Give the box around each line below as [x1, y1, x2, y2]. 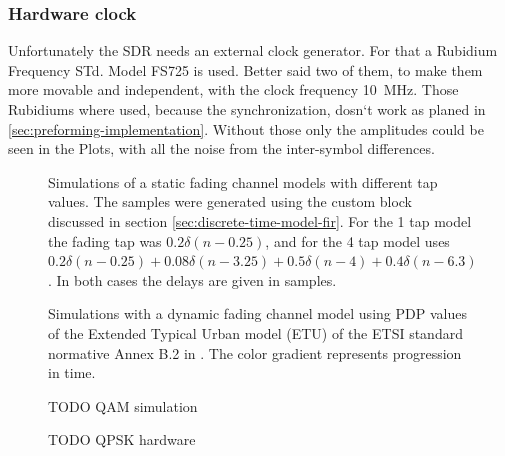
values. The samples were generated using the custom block [48, 191, 413, 212]
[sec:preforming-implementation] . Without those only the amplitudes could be [8, 118, 484, 139]
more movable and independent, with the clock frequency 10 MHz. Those [8, 79, 459, 100]
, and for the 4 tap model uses [265, 230, 450, 251]
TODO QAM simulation [48, 395, 198, 416]
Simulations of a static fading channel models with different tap [48, 171, 438, 192]
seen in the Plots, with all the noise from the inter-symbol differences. [8, 138, 435, 159]
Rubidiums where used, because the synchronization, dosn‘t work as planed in [8, 99, 486, 119]
